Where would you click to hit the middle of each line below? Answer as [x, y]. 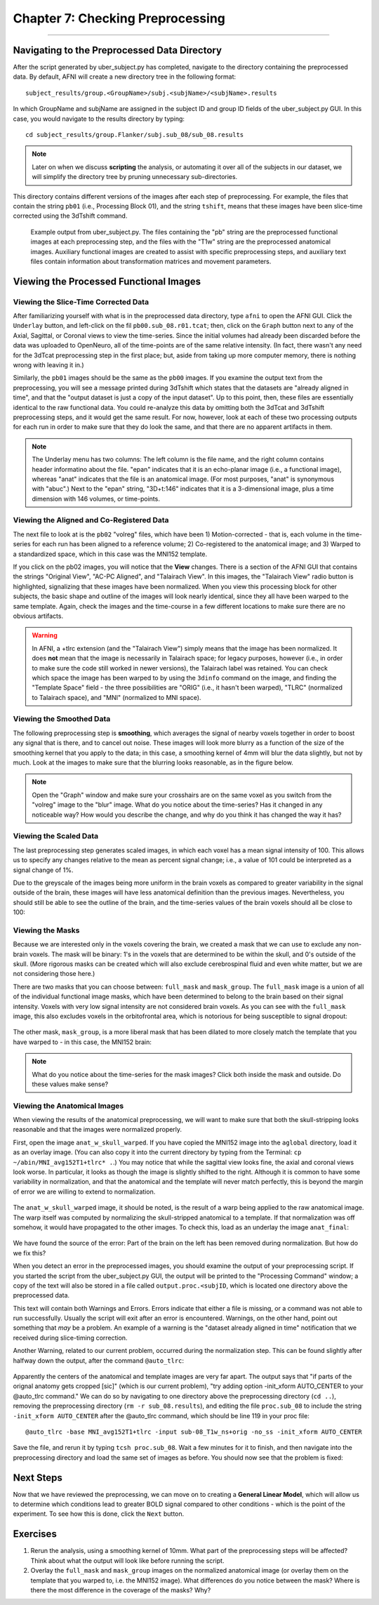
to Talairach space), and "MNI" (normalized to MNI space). [117, 697]
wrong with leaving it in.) [48, 365]
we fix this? [29, 1253]
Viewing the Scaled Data [55, 836]
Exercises [35, 1534]
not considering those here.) [54, 974]
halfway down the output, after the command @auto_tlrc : [99, 1360]
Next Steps [38, 1478]
